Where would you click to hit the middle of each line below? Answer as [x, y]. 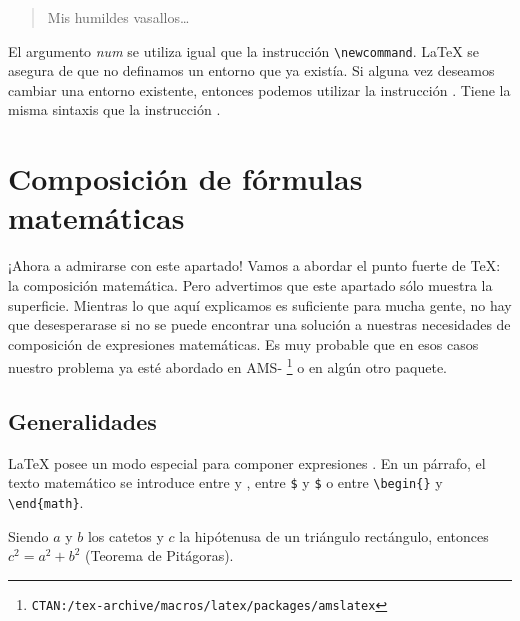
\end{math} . [46, 502]
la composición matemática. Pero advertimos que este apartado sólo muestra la [250, 284]
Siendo [28, 535]
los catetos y [125, 535]
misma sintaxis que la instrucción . [114, 109]
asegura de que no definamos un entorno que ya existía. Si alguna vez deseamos [251, 70]
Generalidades [82, 420]
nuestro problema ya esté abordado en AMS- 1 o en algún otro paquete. [227, 365]
